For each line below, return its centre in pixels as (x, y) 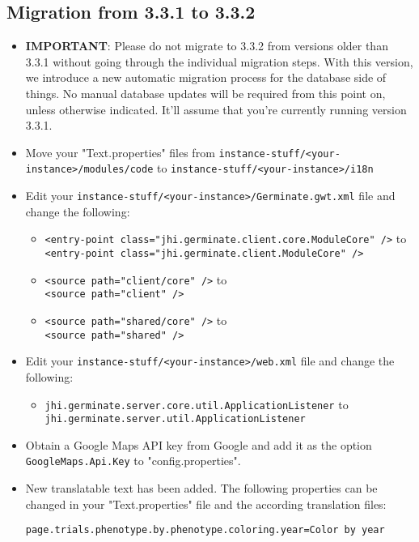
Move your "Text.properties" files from (120, 152)
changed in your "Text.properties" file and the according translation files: (206, 504)
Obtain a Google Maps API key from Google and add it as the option (199, 444)
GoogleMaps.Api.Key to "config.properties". (133, 461)
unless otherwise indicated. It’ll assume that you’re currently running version (216, 109)
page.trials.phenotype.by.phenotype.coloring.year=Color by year (205, 530)
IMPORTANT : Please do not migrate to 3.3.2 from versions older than (207, 46)
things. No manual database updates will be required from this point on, (205, 93)
